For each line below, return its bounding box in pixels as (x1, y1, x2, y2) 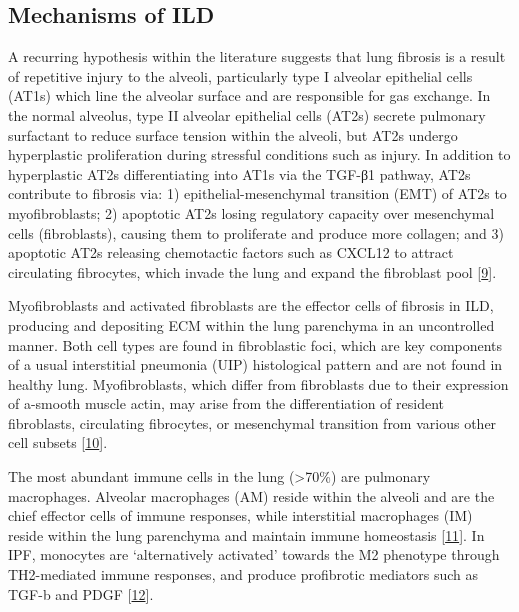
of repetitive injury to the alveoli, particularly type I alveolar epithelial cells (8, 65, 473, 86)
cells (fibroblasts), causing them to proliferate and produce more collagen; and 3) (8, 222, 504, 243)
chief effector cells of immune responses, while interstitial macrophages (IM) (8, 505, 473, 526)
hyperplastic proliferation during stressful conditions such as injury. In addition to (8, 144, 511, 165)
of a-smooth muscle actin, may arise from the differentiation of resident (8, 393, 444, 414)
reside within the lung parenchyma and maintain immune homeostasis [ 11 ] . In (8, 524, 485, 545)
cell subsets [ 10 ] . (8, 432, 108, 453)
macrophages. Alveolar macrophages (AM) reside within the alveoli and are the (8, 485, 495, 506)
